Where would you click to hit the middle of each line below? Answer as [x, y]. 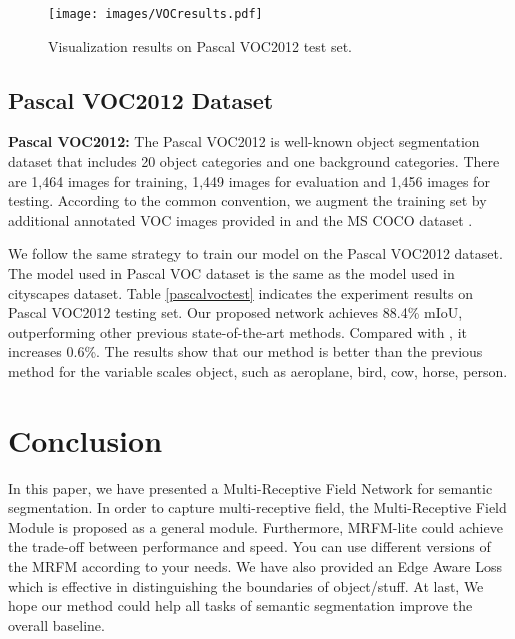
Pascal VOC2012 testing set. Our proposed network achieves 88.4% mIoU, [235, 312]
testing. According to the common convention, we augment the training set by [247, 200]
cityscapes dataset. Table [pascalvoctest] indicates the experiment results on [241, 292]
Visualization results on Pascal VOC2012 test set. [200, 45]
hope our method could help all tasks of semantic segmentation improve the [240, 605]
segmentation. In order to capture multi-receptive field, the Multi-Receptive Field [257, 507]
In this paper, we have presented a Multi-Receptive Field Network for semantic [250, 487]
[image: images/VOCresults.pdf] [155, 14]
